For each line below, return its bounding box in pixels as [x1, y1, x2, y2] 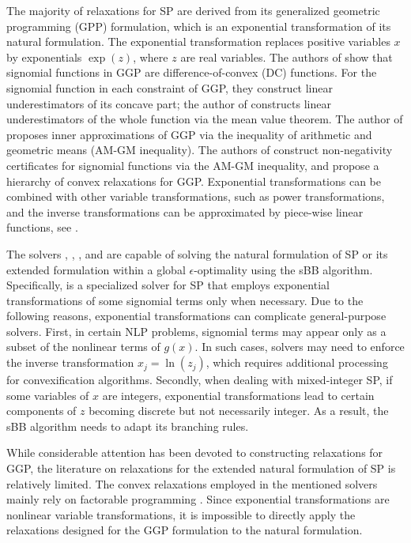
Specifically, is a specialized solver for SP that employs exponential [6, 277, 330, 293]
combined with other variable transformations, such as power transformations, [6, 188, 385, 205]
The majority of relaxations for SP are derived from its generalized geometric [6, 2, 380, 18]
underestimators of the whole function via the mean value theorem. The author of [6, 111, 403, 127]
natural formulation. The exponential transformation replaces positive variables [6, 33, 390, 50]
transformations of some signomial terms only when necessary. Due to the [6, 292, 364, 308]
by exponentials [6, 48, 82, 65]
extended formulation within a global [6, 261, 186, 277]
